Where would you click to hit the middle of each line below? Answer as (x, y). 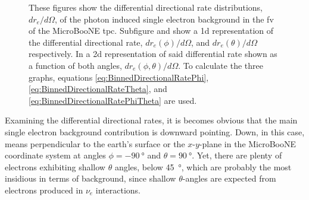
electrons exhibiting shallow (55, 166)
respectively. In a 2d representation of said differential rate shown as (153, 54)
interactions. (118, 190)
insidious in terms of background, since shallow (90, 178)
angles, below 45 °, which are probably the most (203, 166)
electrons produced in (44, 190)
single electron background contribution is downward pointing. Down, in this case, (155, 131)
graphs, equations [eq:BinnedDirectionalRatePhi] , (119, 77)
